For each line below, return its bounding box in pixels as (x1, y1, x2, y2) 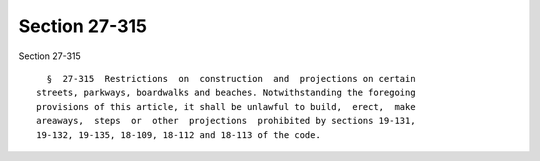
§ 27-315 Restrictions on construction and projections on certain (46, 73, 416, 84)
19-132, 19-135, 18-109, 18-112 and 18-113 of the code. (36, 129, 322, 140)
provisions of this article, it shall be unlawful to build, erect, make (36, 101, 416, 112)
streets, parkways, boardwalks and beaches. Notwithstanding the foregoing (36, 87, 416, 99)
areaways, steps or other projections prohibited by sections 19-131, (36, 115, 416, 127)
